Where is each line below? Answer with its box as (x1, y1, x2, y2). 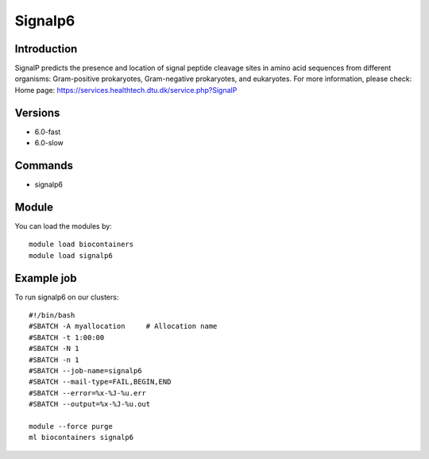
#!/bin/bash (29, 310, 75, 320)
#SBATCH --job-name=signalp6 (29, 366, 142, 375)
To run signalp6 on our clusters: (14, 292, 119, 302)
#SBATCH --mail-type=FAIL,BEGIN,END (29, 377, 172, 387)
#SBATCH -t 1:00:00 (29, 333, 105, 341)
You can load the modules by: (14, 221, 113, 230)
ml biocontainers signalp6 (29, 433, 134, 442)
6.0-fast (34, 127, 61, 137)
